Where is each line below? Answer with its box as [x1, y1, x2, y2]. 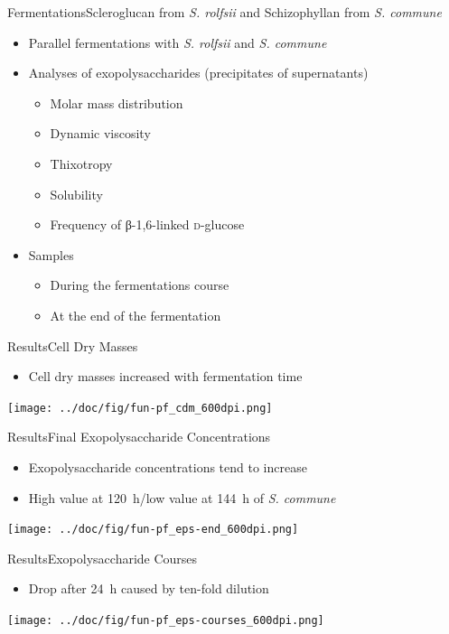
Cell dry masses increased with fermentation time [28, 367, 303, 386]
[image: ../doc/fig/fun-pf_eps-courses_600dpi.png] [7, 614, 324, 627]
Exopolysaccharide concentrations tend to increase [28, 457, 307, 476]
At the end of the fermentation [50, 305, 221, 324]
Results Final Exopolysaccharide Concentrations [7, 427, 271, 446]
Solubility [50, 184, 103, 203]
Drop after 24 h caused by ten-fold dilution [28, 579, 269, 598]
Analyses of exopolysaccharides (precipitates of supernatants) [28, 63, 369, 82]
